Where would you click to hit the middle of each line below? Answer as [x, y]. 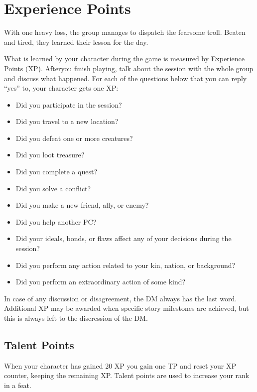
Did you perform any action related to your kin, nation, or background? [126, 265]
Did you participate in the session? [69, 104]
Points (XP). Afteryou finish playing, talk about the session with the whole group [129, 68]
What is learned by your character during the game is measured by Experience [124, 59]
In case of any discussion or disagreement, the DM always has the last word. [121, 298]
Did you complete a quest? [56, 172]
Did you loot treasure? [50, 155]
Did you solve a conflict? [53, 188]
